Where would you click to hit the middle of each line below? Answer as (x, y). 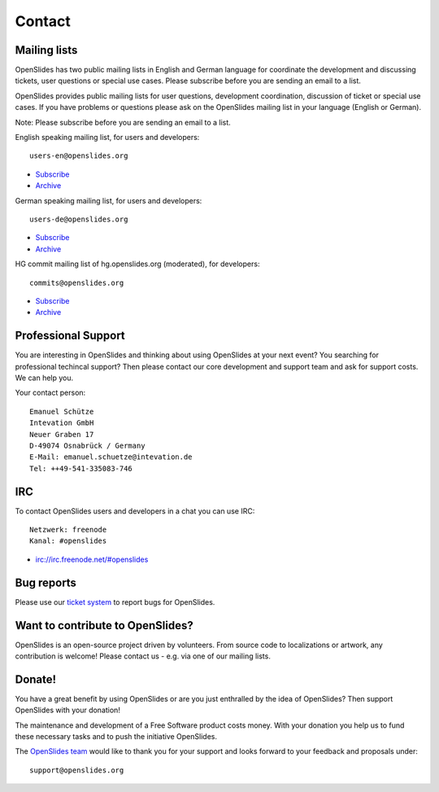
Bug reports (46, 582)
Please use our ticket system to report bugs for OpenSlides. (115, 602)
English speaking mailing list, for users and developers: (107, 138)
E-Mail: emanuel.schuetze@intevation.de (111, 457)
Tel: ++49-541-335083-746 (81, 468)
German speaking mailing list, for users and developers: (109, 200)
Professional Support (70, 336)
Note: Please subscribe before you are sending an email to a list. (123, 122)
